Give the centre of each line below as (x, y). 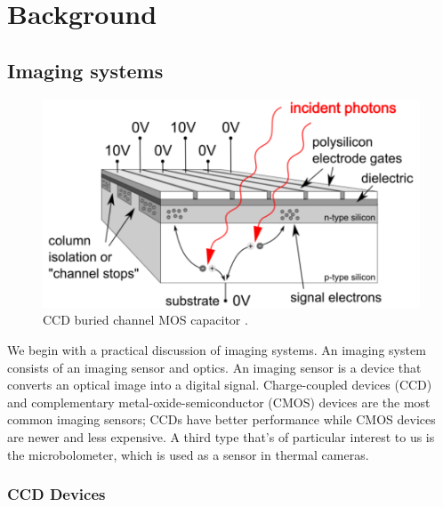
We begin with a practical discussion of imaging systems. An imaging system (217, 350)
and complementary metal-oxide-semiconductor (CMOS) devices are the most (219, 402)
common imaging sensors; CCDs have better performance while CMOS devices (221, 419)
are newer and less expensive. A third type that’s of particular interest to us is (221, 437)
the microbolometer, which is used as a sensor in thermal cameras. (188, 454)
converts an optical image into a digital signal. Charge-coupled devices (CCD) (220, 385)
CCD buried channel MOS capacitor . (145, 320)
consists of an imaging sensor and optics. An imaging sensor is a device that (214, 367)
